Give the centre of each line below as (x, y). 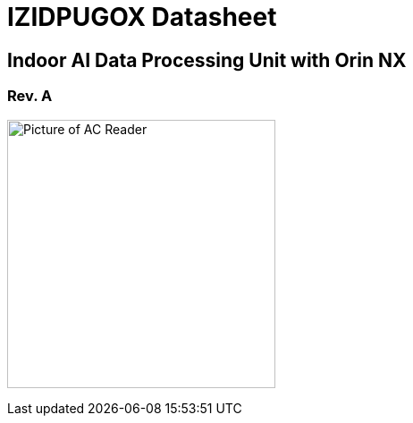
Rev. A (30, 96)
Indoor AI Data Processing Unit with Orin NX (207, 60)
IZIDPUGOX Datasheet (142, 17)
